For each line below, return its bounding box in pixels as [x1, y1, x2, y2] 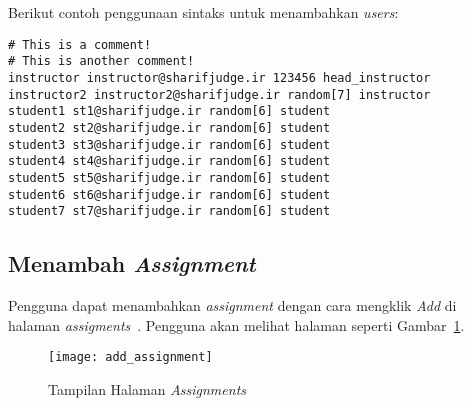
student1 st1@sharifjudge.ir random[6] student [8, 104, 331, 119]
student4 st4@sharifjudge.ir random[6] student [8, 154, 331, 169]
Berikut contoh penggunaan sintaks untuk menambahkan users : [8, 2, 399, 22]
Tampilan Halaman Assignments [48, 378, 247, 399]
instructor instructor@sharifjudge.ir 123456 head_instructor [8, 70, 431, 85]
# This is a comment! [8, 37, 152, 52]
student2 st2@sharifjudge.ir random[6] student [8, 120, 331, 135]
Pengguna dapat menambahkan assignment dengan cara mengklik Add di [8, 295, 457, 316]
